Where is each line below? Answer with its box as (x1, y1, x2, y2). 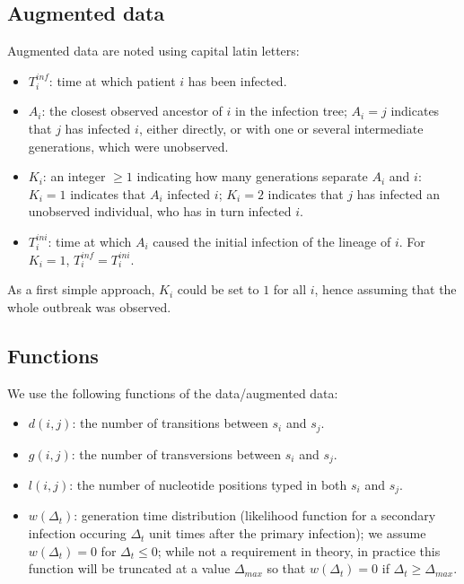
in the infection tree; (235, 101, 347, 120)
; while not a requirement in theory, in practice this (157, 541, 441, 560)
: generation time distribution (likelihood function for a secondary (74, 506, 436, 525)
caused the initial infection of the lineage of (153, 231, 391, 250)
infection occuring (28, 524, 127, 543)
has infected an (356, 184, 441, 203)
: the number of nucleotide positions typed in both (69, 475, 347, 494)
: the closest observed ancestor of (41, 101, 223, 120)
